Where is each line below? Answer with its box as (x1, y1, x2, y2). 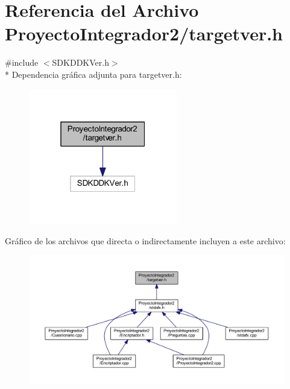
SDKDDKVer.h (52, 56, 109, 69)
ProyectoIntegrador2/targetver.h (5, 21, 283, 46)
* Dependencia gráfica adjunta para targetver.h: (5, 68, 182, 80)
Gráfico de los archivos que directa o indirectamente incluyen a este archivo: (5, 234, 286, 247)
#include (5, 56, 39, 69)
